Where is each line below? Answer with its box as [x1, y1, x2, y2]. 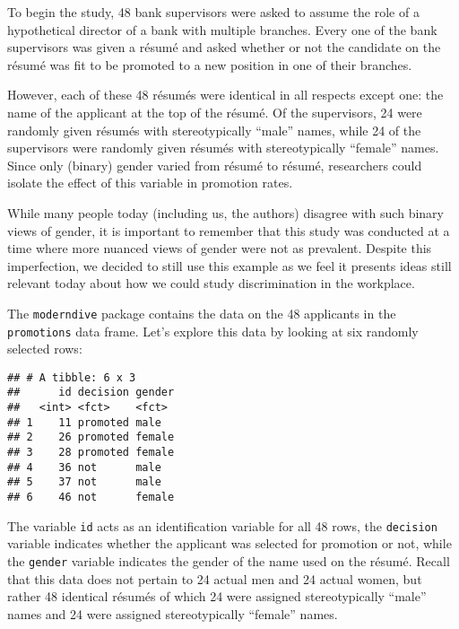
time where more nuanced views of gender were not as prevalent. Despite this [7, 239, 432, 258]
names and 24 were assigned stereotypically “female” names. [7, 604, 338, 623]
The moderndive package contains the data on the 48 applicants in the [7, 303, 396, 322]
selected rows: [7, 339, 82, 358]
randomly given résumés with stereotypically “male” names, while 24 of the [7, 120, 421, 139]
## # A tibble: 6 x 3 [7, 371, 136, 384]
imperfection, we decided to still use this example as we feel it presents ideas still [7, 256, 452, 275]
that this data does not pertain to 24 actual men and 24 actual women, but [7, 569, 422, 588]
